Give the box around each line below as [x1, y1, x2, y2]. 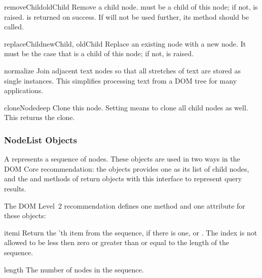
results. [4, 183, 26, 193]
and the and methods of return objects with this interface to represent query [4, 173, 242, 184]
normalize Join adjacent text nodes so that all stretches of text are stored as [4, 65, 241, 75]
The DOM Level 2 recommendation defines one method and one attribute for [4, 200, 245, 211]
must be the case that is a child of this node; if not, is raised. [4, 48, 194, 59]
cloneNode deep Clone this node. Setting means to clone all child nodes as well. [4, 102, 248, 112]
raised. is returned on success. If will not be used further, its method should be [4, 11, 249, 22]
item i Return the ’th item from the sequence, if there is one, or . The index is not [4, 227, 257, 237]
